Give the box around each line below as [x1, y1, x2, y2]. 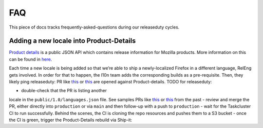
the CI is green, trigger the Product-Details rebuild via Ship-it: [9, 117, 132, 123]
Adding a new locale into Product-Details [9, 37, 136, 45]
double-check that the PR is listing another [21, 88, 107, 94]
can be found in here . [9, 56, 52, 62]
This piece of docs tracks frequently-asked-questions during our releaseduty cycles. [9, 24, 180, 30]
